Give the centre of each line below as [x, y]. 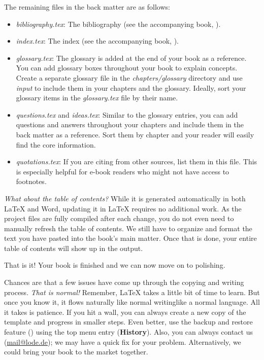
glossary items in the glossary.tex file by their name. [97, 98]
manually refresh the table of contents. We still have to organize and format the [128, 228]
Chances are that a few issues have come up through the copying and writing [124, 282]
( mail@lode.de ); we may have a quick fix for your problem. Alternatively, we [123, 341]
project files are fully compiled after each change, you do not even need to [119, 218]
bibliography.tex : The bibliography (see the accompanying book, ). [118, 24]
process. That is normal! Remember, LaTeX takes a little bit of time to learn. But [132, 292]
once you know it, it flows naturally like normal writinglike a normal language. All [132, 302]
